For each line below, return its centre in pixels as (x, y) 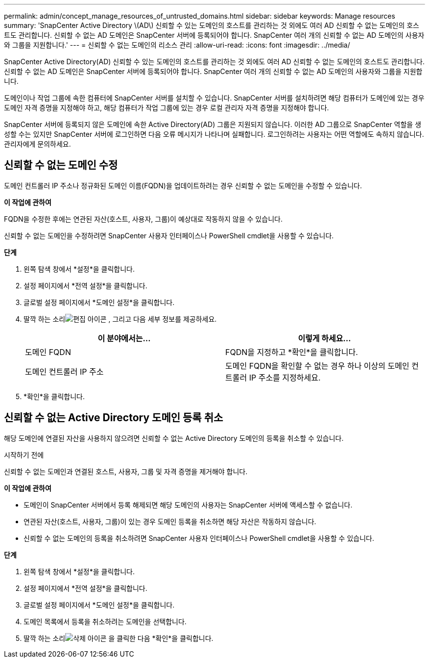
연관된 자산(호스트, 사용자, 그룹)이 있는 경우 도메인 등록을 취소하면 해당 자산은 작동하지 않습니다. (170, 521)
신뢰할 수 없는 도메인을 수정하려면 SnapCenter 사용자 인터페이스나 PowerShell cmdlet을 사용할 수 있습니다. (169, 235)
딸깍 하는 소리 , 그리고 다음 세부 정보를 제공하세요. (120, 319)
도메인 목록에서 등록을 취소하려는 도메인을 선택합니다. (105, 621)
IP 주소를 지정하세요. (285, 377)
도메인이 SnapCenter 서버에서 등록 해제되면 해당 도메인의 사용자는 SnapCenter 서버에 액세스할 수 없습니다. (188, 505)
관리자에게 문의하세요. (37, 144)
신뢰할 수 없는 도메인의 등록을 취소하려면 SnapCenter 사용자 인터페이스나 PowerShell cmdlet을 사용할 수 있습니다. (199, 538)
